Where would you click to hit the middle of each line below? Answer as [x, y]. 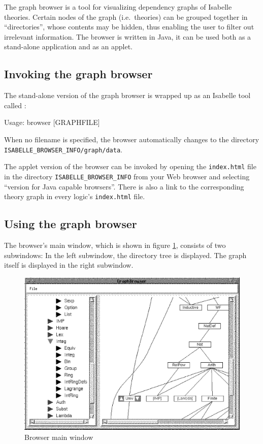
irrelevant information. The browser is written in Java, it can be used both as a [128, 36]
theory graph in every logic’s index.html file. [75, 196]
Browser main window [59, 437]
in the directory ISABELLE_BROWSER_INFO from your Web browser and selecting [127, 176]
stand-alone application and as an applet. [68, 46]
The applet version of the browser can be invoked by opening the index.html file [130, 166]
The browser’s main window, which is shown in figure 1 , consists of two [115, 245]
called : [15, 105]
